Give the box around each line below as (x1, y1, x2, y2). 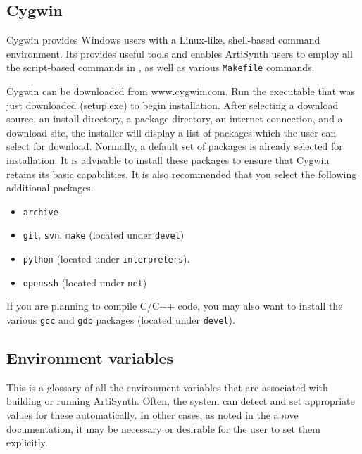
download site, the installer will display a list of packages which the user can (6, 125, 337, 139)
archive (23, 207, 58, 217)
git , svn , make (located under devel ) (23, 227, 185, 242)
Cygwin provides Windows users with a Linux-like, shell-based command (6, 32, 320, 47)
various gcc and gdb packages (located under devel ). (6, 313, 235, 327)
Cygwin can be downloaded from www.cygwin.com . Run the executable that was (6, 84, 355, 99)
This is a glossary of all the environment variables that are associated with (6, 379, 328, 394)
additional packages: (6, 180, 94, 195)
